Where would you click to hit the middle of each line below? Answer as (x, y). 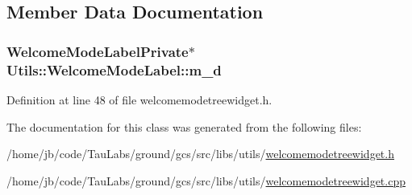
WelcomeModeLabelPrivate (98, 51)
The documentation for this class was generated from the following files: (184, 126)
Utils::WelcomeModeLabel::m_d (114, 69)
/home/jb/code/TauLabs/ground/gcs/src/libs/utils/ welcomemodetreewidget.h (200, 154)
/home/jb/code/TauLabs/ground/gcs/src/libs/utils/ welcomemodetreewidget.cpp (206, 180)
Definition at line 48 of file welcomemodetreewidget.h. (139, 99)
